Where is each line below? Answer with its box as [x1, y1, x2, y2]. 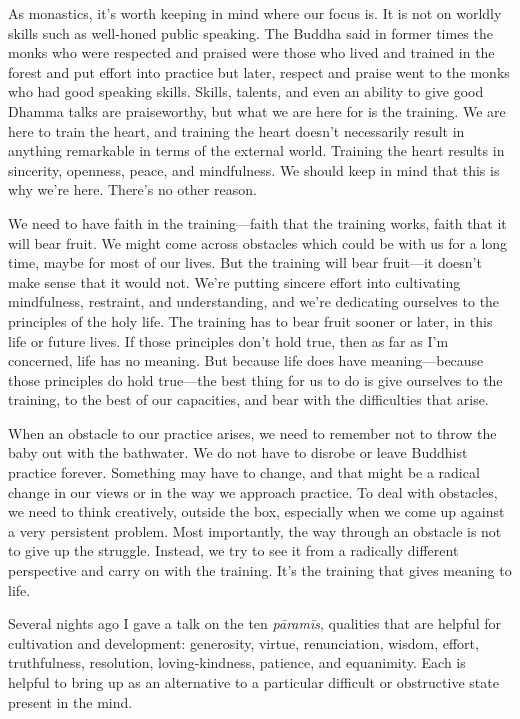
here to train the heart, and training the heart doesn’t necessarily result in [8, 120, 465, 141]
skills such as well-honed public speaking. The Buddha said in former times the [8, 22, 493, 43]
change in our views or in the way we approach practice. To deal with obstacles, [8, 481, 498, 502]
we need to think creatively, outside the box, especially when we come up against [8, 501, 505, 522]
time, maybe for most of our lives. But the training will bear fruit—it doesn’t [8, 252, 482, 273]
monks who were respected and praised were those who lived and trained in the [8, 42, 495, 63]
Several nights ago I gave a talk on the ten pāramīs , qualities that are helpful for [8, 613, 501, 634]
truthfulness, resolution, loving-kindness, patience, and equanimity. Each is [8, 652, 466, 673]
